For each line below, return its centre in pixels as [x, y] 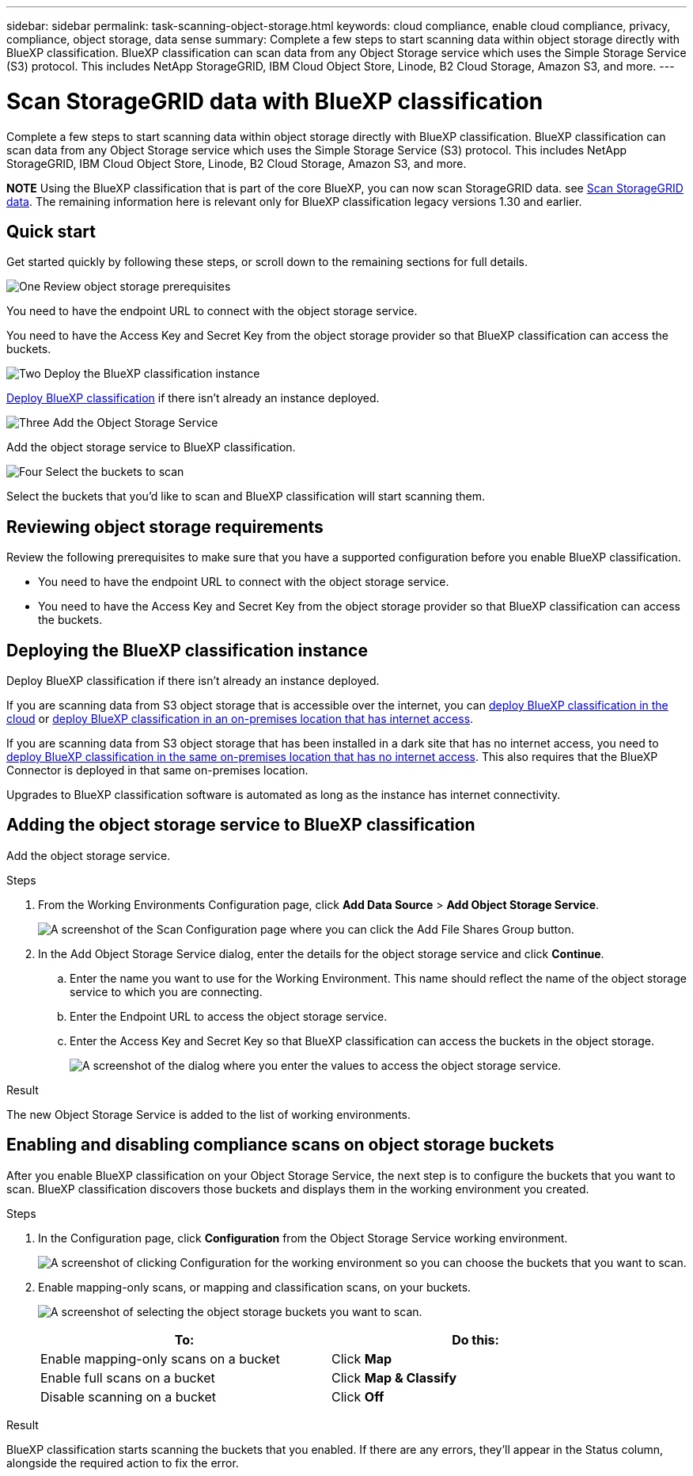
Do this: [475, 1339]
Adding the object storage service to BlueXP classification [241, 825]
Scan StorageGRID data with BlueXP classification [275, 101]
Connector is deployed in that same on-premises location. [157, 770]
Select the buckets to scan [115, 472]
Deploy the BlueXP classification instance [152, 374]
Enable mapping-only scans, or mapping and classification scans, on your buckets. [255, 1287]
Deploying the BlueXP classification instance [187, 650]
